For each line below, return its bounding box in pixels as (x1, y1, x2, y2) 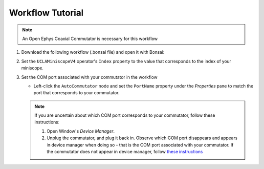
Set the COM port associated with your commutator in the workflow (21, 74, 157, 80)
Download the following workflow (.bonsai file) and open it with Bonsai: (21, 49, 165, 55)
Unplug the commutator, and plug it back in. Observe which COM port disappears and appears (46, 135, 238, 141)
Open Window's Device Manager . (46, 128, 115, 134)
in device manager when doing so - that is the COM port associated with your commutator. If (46, 142, 234, 148)
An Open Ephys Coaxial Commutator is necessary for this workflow (22, 36, 158, 42)
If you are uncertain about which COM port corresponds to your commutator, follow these (34, 112, 215, 118)
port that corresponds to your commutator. (33, 90, 120, 96)
